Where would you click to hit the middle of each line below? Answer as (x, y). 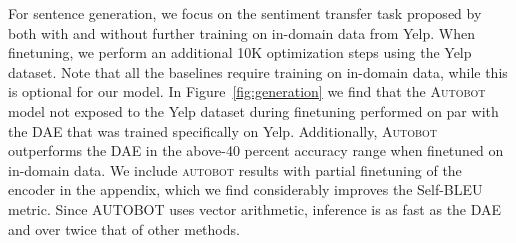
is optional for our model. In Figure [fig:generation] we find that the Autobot (247, 91)
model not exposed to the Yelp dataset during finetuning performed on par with (253, 110)
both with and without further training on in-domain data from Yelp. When (241, 32)
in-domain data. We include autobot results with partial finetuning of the (235, 169)
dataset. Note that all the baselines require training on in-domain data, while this (258, 71)
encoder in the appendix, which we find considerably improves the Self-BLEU (245, 189)
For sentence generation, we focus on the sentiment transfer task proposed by (245, 13)
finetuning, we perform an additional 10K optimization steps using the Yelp (240, 52)
